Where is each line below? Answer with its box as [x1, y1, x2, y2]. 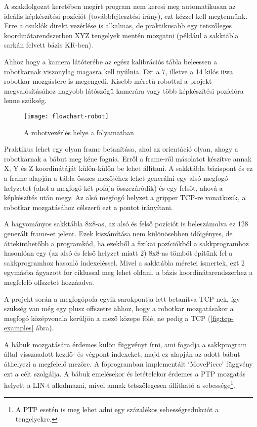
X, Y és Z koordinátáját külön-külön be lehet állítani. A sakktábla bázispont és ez [4, 163, 253, 173]
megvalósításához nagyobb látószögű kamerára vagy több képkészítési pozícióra [4, 85, 244, 96]
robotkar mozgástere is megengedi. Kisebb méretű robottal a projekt [4, 76, 212, 86]
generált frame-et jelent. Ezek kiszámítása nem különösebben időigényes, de [4, 228, 233, 238]
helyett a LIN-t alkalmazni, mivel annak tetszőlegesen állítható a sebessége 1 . [4, 378, 235, 390]
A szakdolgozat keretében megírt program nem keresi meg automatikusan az [4, 1, 236, 11]
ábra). [36, 322, 54, 333]
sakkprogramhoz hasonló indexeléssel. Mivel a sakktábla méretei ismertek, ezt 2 [4, 257, 245, 267]
